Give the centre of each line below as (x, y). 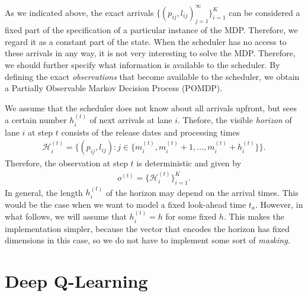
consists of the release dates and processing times (150, 132)
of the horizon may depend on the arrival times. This (202, 192)
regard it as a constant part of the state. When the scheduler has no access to (146, 41)
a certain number (36, 120)
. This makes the (254, 216)
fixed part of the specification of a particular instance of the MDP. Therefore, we (151, 30)
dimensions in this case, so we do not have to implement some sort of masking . (147, 240)
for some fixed (191, 216)
